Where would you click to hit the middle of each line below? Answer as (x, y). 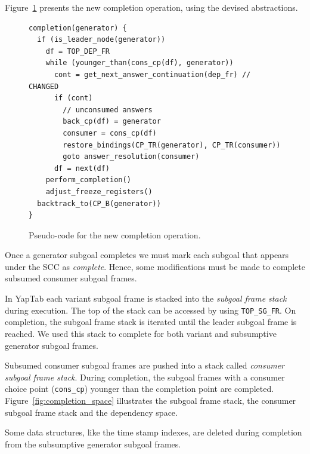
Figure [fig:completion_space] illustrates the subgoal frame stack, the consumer (151, 400)
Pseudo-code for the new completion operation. (115, 234)
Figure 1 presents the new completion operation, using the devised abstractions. (151, 7)
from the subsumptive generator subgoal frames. (93, 444)
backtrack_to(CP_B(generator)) (99, 203)
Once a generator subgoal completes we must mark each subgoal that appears (147, 255)
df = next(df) (82, 168)
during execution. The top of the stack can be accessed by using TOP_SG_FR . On (151, 310)
